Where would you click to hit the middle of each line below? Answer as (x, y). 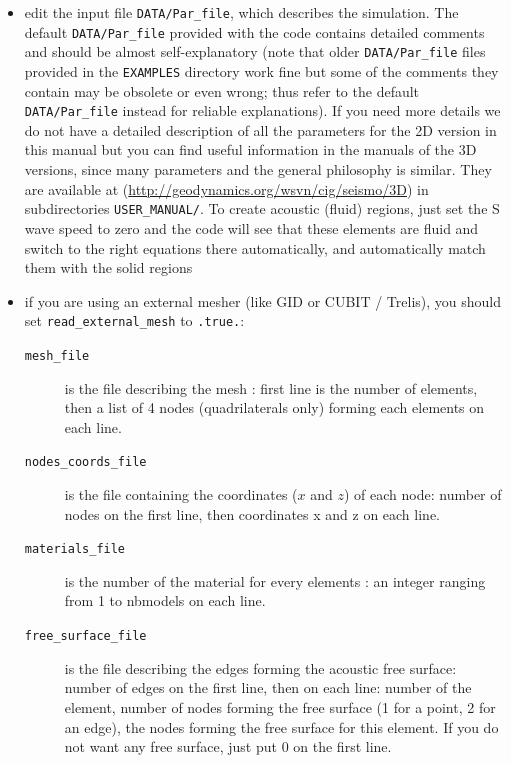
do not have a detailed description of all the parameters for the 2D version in (260, 129)
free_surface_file (85, 636)
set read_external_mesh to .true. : (134, 320)
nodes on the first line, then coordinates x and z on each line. (252, 513)
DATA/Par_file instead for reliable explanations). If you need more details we (262, 110)
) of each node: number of (422, 494)
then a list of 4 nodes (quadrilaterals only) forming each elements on (274, 407)
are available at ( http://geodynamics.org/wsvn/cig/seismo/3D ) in (226, 188)
